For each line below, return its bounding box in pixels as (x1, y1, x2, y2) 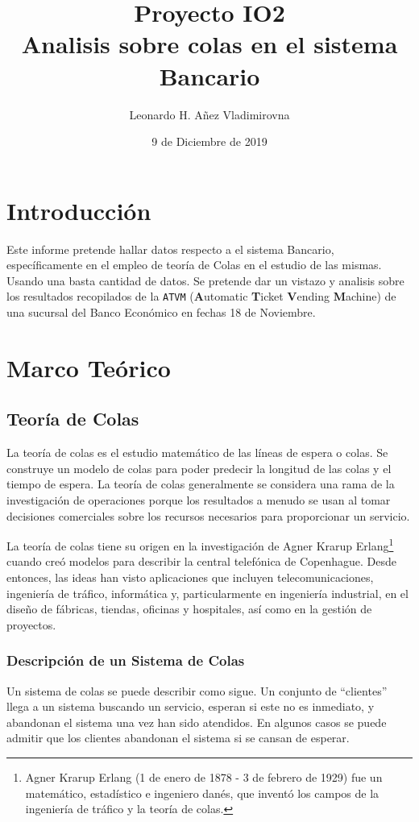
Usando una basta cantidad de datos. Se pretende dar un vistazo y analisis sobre (6, 272, 404, 289)
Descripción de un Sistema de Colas (6, 650, 245, 670)
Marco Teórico (6, 351, 171, 384)
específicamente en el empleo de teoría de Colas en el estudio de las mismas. (6, 256, 382, 273)
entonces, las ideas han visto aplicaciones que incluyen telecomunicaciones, (6, 569, 374, 586)
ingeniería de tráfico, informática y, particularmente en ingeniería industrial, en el (6, 584, 409, 601)
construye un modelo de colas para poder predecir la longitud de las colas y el (6, 459, 392, 476)
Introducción (6, 193, 151, 226)
